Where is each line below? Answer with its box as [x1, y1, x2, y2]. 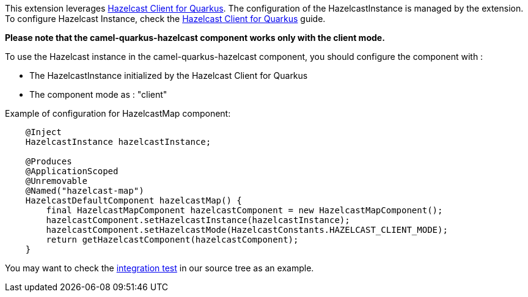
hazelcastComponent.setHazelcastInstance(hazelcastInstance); [46, 215, 350, 225]
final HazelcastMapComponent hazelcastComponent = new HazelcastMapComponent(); [46, 205, 443, 215]
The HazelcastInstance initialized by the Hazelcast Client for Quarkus [29, 70, 308, 81]
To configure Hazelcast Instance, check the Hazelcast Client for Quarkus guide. [5, 13, 326, 24]
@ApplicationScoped [25, 166, 119, 176]
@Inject [25, 127, 62, 137]
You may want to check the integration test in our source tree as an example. [5, 263, 314, 273]
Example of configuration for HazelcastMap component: [5, 108, 231, 119]
